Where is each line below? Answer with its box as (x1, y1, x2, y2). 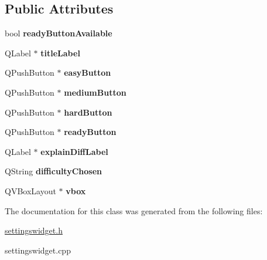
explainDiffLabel (40, 145, 108, 157)
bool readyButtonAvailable (5, 27, 112, 39)
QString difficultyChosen (5, 165, 102, 177)
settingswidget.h (5, 224, 63, 237)
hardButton (64, 106, 112, 118)
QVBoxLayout (5, 184, 56, 197)
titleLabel (40, 46, 80, 59)
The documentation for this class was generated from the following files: (5, 204, 263, 217)
